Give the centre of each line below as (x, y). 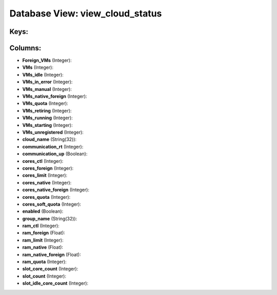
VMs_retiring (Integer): (47, 110)
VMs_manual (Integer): (47, 89)
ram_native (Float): (43, 247)
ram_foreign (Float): (44, 233)
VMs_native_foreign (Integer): (55, 96)
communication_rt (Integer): (53, 146)
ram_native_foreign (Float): (52, 254)
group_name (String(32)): (50, 218)
